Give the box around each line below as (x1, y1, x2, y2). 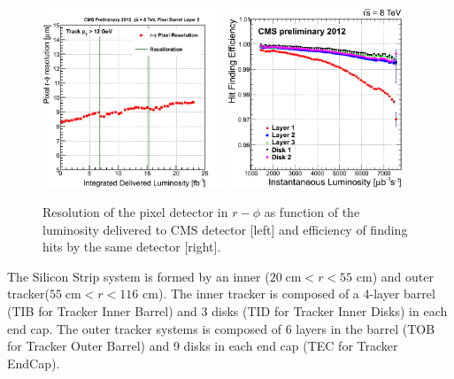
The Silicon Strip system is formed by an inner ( (7, 267, 270, 285)
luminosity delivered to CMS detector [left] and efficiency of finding (42, 220, 408, 238)
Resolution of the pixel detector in (42, 203, 228, 221)
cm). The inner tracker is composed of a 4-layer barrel (142, 284, 435, 303)
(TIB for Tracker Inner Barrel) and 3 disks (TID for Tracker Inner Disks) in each (7, 302, 448, 321)
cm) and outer (356, 267, 434, 285)
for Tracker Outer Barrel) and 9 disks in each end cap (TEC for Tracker (7, 336, 398, 355)
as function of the (264, 203, 360, 221)
